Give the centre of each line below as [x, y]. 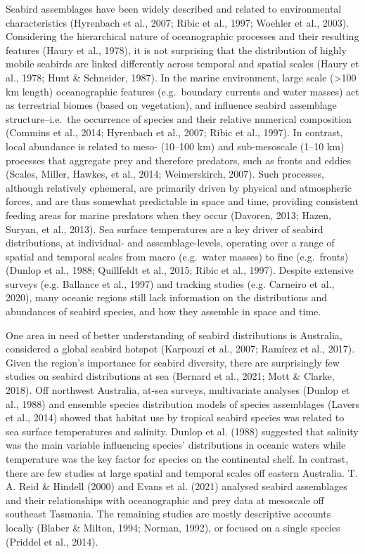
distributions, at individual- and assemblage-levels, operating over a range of [170, 243]
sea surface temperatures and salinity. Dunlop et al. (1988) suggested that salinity [182, 431]
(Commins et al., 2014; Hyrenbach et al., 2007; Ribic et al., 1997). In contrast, [174, 132]
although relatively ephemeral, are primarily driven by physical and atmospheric [179, 187]
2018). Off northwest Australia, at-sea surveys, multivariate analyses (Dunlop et [178, 390]
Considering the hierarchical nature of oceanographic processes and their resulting [182, 36]
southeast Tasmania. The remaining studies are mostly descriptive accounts [168, 514]
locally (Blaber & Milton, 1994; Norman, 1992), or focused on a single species [173, 527]
